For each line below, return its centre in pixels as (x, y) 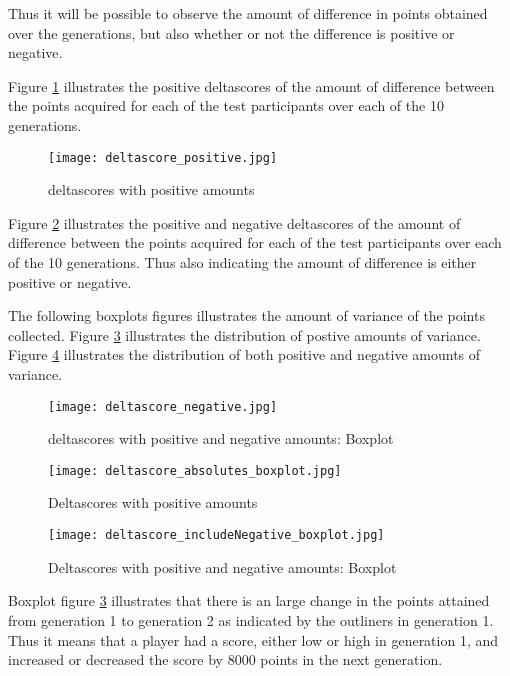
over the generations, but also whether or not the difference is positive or (231, 32)
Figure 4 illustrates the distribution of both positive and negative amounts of (244, 354)
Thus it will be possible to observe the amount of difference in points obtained (248, 13)
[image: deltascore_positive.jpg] (163, 157)
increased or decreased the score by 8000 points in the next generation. (225, 659)
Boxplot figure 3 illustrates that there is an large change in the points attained (249, 600)
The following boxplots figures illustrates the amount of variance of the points (246, 315)
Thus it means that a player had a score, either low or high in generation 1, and (253, 639)
